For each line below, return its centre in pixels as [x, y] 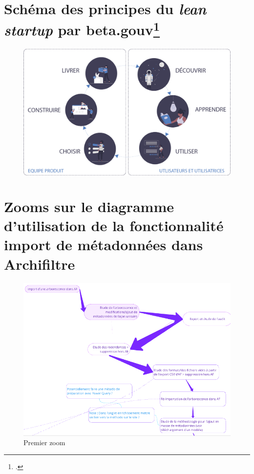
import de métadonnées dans [104, 245]
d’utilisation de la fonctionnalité [114, 226]
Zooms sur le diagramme [89, 206]
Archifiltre [40, 264]
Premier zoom [44, 442]
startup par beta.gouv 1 [82, 29]
